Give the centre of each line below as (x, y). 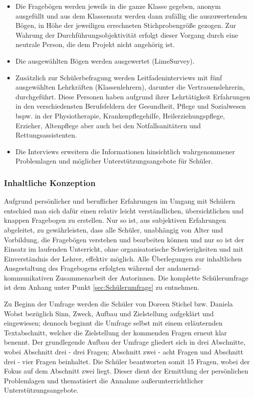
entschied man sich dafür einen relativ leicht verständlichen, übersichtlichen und (124, 210)
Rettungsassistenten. (46, 135)
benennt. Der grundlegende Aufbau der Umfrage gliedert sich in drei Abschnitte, (125, 342)
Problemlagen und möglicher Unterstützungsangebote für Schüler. (114, 161)
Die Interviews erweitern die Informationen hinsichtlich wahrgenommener (125, 151)
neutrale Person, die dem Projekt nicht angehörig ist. (95, 44)
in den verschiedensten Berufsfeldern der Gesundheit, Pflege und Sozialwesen (131, 106)
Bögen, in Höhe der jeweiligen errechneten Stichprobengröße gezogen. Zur (126, 25)
